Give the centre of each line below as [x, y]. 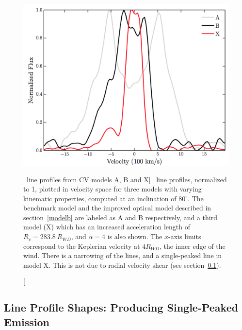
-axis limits [185, 236]
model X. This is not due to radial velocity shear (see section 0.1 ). [122, 265]
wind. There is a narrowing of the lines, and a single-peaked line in [123, 255]
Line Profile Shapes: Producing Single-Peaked [121, 307]
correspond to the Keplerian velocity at [82, 246]
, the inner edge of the [193, 246]
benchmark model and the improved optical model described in [117, 208]
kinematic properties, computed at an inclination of [100, 198]
